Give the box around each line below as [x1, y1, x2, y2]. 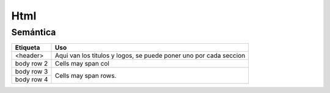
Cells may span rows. [54, 71, 117, 80]
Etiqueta [15, 43, 40, 52]
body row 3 [15, 67, 48, 76]
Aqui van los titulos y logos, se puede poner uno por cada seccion [54, 52, 246, 60]
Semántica [11, 27, 56, 38]
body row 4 [15, 75, 48, 84]
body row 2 [15, 60, 48, 68]
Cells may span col [54, 60, 109, 68]
